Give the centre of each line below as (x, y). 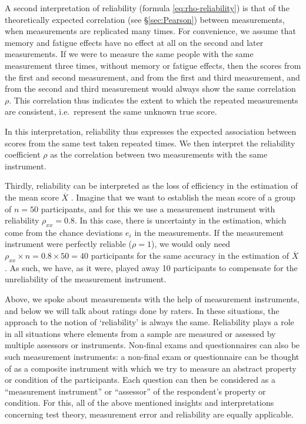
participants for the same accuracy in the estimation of (190, 256)
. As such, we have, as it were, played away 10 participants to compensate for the (151, 267)
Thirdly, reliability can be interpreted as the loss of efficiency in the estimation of (151, 186)
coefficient (23, 154)
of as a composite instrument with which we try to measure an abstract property (151, 368)
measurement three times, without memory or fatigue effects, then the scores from (153, 65)
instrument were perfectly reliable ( (69, 244)
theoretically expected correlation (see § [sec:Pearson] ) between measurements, (145, 19)
